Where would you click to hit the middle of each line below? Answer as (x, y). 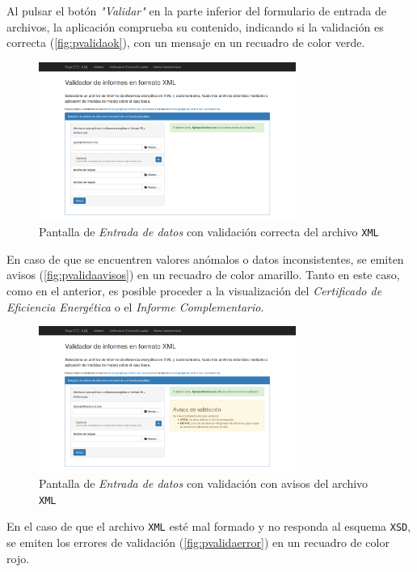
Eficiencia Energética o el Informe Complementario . (135, 306)
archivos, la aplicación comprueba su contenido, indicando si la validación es (195, 26)
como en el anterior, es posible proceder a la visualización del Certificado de (194, 291)
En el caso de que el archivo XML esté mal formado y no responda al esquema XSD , (209, 526)
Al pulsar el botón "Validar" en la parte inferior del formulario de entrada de (196, 11)
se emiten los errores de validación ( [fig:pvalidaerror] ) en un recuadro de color (198, 542)
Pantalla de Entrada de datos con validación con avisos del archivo (204, 483)
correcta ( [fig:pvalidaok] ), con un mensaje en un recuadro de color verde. (186, 42)
